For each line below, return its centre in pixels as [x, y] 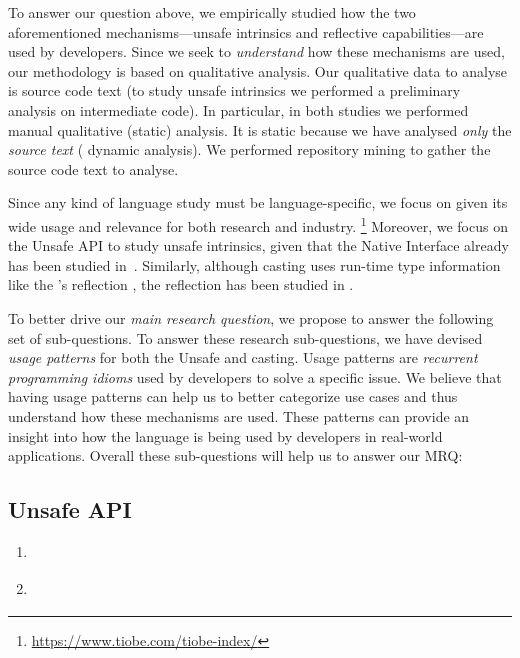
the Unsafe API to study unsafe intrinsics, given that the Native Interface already [258, 245]
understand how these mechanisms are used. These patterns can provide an [239, 415]
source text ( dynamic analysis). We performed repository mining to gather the [249, 149]
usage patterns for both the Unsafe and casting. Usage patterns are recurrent [243, 357]
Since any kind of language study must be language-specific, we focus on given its [258, 202]
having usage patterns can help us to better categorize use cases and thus [233, 396]
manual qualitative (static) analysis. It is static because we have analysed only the [260, 129]
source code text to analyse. [93, 168]
